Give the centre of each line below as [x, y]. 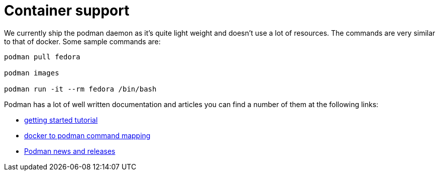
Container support [67, 11]
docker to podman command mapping [87, 135]
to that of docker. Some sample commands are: [82, 41]
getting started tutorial [61, 120]
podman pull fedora [42, 57]
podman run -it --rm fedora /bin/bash [80, 89]
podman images [32, 73]
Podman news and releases [70, 151]
